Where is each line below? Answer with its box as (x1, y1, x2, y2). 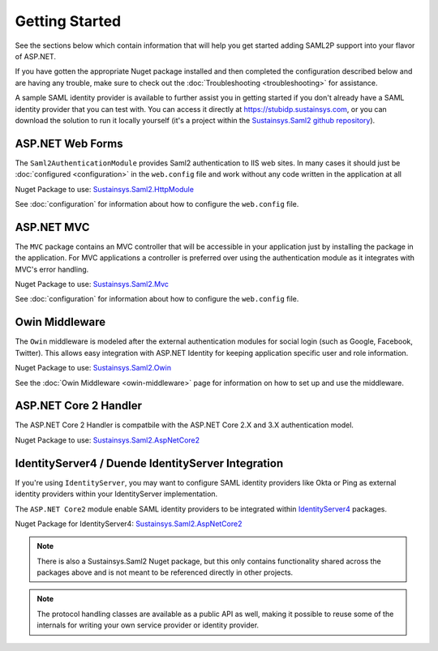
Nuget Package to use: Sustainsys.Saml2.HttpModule (15, 184, 195, 194)
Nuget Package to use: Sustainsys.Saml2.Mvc (15, 280, 170, 289)
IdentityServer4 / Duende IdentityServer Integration (15, 456, 284, 470)
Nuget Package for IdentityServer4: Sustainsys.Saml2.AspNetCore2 (15, 519, 243, 529)
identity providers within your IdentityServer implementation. (15, 489, 218, 499)
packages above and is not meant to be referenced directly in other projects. (36, 567, 294, 577)
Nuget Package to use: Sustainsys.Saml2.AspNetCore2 (15, 435, 200, 445)
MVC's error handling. (15, 264, 89, 274)
